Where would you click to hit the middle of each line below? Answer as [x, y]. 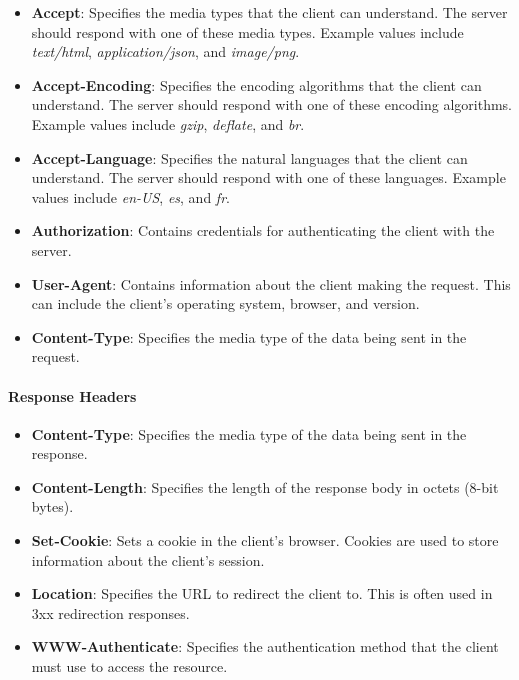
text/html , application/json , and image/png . [165, 51]
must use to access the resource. [129, 666]
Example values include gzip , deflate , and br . [168, 123]
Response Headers [72, 395]
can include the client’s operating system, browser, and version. [225, 303]
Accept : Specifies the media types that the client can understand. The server [269, 12]
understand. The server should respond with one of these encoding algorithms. [271, 104]
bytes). [52, 506]
